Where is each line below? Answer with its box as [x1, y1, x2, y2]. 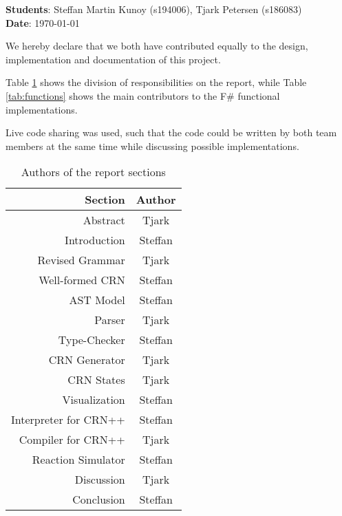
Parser [94, 312, 125, 328]
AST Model [69, 292, 125, 308]
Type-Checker [58, 332, 125, 348]
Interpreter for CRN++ [11, 411, 125, 428]
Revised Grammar [37, 252, 125, 268]
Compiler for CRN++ [19, 431, 125, 448]
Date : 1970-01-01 [6, 15, 80, 30]
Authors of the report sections [21, 164, 166, 180]
